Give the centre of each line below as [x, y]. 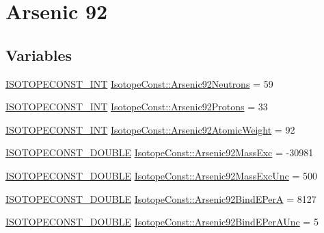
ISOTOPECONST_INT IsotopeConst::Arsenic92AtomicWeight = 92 [150, 129]
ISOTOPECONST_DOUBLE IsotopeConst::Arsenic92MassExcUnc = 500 [162, 175]
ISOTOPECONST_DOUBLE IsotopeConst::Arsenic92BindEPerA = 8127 [161, 198]
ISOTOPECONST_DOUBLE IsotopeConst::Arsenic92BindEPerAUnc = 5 [162, 222]
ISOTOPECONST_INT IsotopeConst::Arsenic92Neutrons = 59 [139, 83]
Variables [39, 54]
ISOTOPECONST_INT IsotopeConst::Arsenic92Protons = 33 [137, 107]
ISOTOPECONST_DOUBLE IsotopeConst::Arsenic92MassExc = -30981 [160, 152]
